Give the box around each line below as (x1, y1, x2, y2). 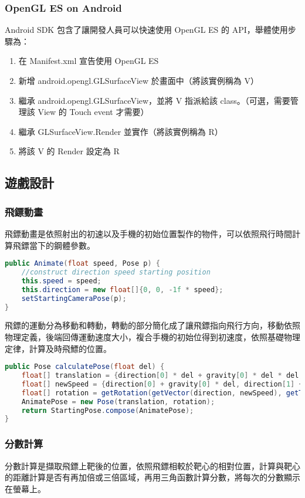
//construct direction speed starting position (21, 268, 211, 277)
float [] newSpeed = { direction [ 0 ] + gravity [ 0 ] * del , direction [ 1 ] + (21, 380, 303, 388)
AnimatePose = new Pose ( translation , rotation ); (21, 397, 215, 406)
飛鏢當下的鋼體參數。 (12, 239, 95, 251)
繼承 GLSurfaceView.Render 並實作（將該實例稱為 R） (18, 125, 223, 137)
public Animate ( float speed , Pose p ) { (5, 259, 160, 268)
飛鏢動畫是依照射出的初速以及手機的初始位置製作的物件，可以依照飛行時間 (5, 227, 292, 239)
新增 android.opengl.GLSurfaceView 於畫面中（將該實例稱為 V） (18, 74, 259, 86)
